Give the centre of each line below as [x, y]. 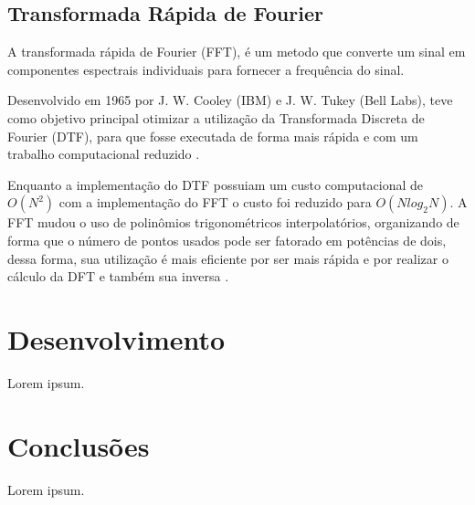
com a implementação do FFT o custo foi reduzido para [215, 202]
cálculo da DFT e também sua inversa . [118, 276]
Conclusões [79, 445]
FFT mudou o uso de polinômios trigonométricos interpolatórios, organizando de [233, 222]
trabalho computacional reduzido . [104, 154]
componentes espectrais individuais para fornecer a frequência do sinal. [206, 69]
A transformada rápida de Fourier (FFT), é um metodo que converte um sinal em [237, 52]
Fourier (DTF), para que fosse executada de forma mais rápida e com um [213, 136]
